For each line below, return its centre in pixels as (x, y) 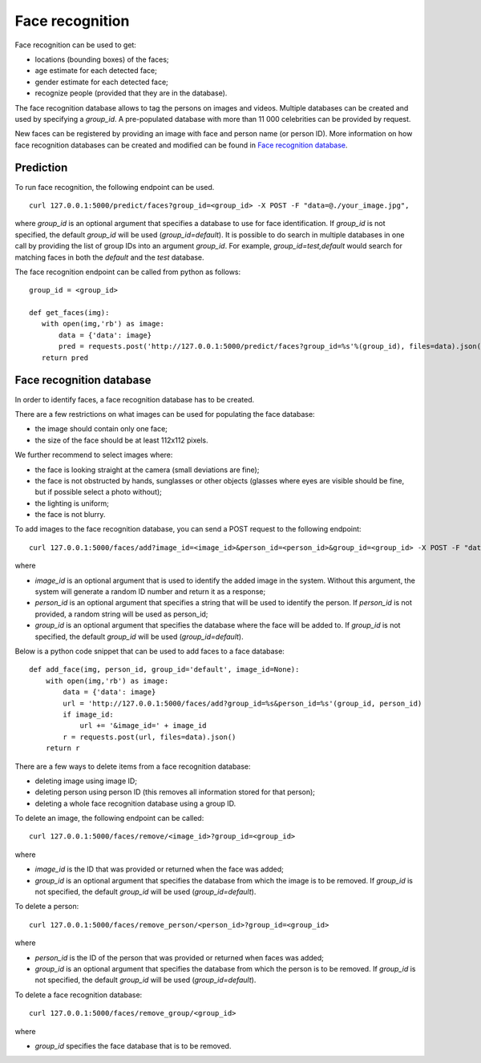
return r (63, 748)
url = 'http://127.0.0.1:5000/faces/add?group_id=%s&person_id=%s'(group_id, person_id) (243, 703)
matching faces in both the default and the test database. (109, 257)
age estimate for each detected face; (96, 71)
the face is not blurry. (70, 515)
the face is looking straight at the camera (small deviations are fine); (147, 470)
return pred (65, 358)
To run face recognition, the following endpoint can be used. (115, 187)
